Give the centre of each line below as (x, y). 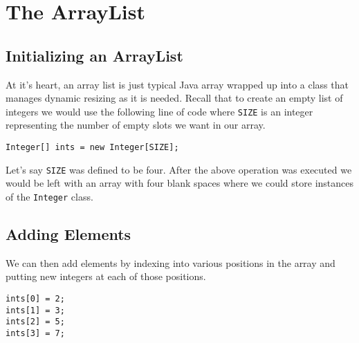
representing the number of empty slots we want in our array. (136, 125)
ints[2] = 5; (35, 322)
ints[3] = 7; (35, 333)
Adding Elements (68, 233)
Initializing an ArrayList (94, 55)
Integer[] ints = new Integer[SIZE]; (92, 148)
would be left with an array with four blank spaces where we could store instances (180, 183)
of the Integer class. (49, 196)
